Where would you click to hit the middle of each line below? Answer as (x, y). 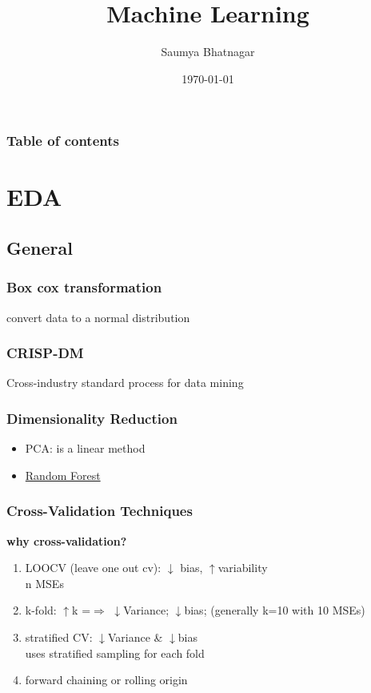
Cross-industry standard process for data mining (125, 383)
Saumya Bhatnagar (208, 52)
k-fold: (41, 610)
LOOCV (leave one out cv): (93, 568)
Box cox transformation (84, 287)
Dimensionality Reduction (92, 418)
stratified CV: (59, 637)
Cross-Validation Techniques (100, 511)
